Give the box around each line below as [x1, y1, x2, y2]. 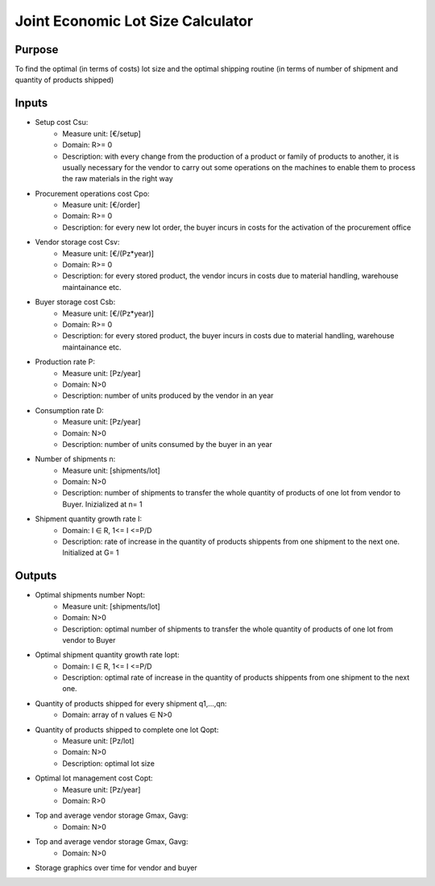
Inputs [14, 97, 48, 110]
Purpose [14, 43, 59, 56]
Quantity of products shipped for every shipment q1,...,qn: [35, 698, 227, 708]
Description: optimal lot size [62, 758, 155, 768]
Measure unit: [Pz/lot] [62, 736, 135, 746]
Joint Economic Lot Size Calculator [14, 12, 254, 30]
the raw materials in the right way [62, 174, 173, 184]
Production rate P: [35, 357, 96, 366]
